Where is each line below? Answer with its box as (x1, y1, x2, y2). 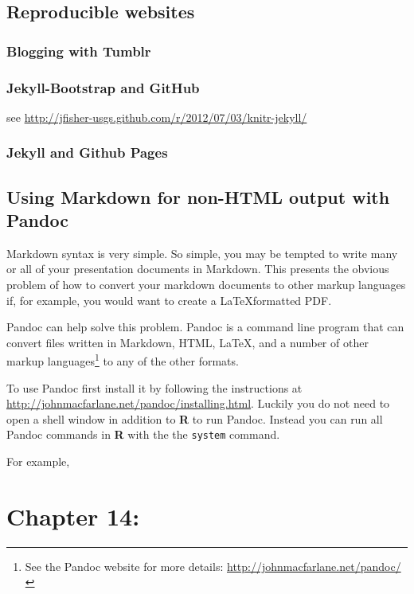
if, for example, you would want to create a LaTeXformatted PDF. (6, 291, 332, 308)
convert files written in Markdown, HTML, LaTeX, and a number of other (6, 334, 369, 350)
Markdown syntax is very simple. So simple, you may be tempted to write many (6, 244, 398, 261)
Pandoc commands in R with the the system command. (6, 426, 280, 443)
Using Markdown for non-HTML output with (6, 184, 390, 209)
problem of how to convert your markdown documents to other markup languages (6, 276, 406, 293)
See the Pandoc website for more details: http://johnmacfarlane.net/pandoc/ (25, 557, 401, 574)
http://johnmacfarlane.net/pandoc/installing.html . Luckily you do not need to (6, 395, 390, 412)
